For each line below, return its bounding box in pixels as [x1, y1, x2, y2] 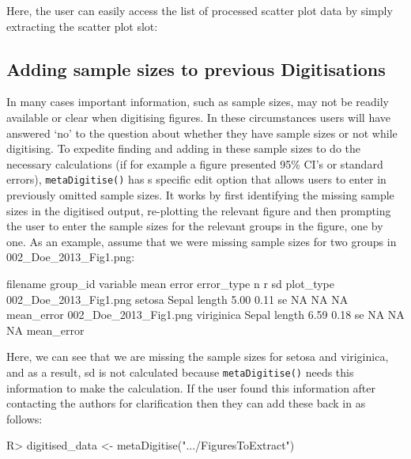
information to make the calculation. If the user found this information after [6, 379, 376, 396]
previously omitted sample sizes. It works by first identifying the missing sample [6, 187, 394, 203]
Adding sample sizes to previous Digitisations [6, 56, 386, 81]
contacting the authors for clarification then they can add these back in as [6, 395, 366, 412]
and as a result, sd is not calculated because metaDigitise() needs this [6, 363, 354, 380]
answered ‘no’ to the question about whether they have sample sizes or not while [6, 124, 398, 141]
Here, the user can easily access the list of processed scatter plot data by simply [6, 2, 393, 18]
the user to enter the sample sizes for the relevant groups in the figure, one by [6, 218, 383, 234]
